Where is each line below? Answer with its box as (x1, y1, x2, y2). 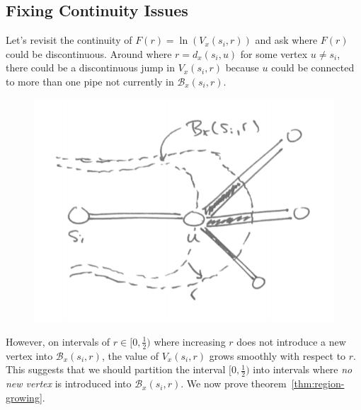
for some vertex (240, 46, 308, 61)
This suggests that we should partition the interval (6, 362, 226, 377)
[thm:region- (291, 376, 345, 391)
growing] (6, 389, 42, 404)
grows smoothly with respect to (209, 348, 346, 363)
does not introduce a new (236, 334, 346, 348)
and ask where (255, 33, 318, 47)
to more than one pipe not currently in (6, 74, 174, 88)
